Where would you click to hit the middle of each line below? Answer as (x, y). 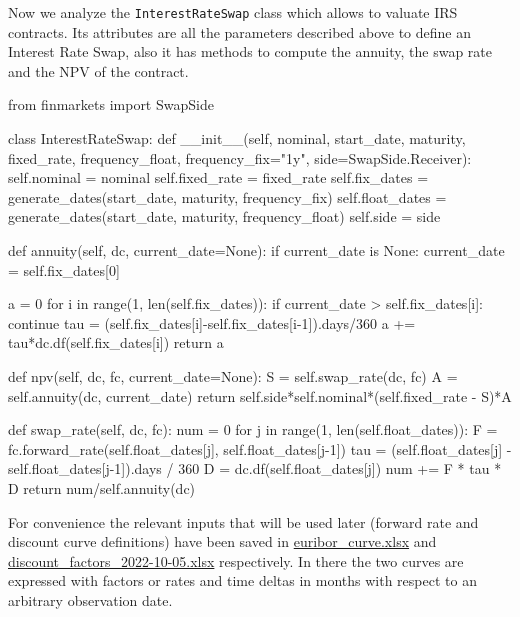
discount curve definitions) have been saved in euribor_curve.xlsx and (222, 541)
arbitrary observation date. (90, 599)
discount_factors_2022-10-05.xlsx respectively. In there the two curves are (236, 560)
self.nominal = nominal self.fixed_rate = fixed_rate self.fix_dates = (218, 177)
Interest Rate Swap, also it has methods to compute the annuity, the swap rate (250, 51)
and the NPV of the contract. (98, 70)
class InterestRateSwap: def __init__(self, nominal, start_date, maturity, (237, 138)
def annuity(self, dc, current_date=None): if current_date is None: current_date (256, 250)
